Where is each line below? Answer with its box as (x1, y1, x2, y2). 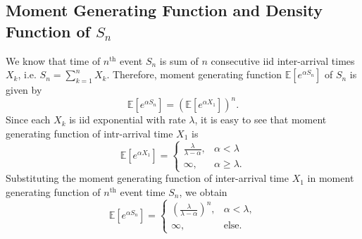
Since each (6, 112, 51, 127)
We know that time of (6, 53, 101, 68)
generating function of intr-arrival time (6, 125, 173, 140)
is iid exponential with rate (69, 112, 186, 127)
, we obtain (179, 184, 227, 199)
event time (120, 184, 166, 199)
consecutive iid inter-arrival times (211, 53, 355, 68)
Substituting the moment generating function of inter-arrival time (6, 171, 289, 185)
